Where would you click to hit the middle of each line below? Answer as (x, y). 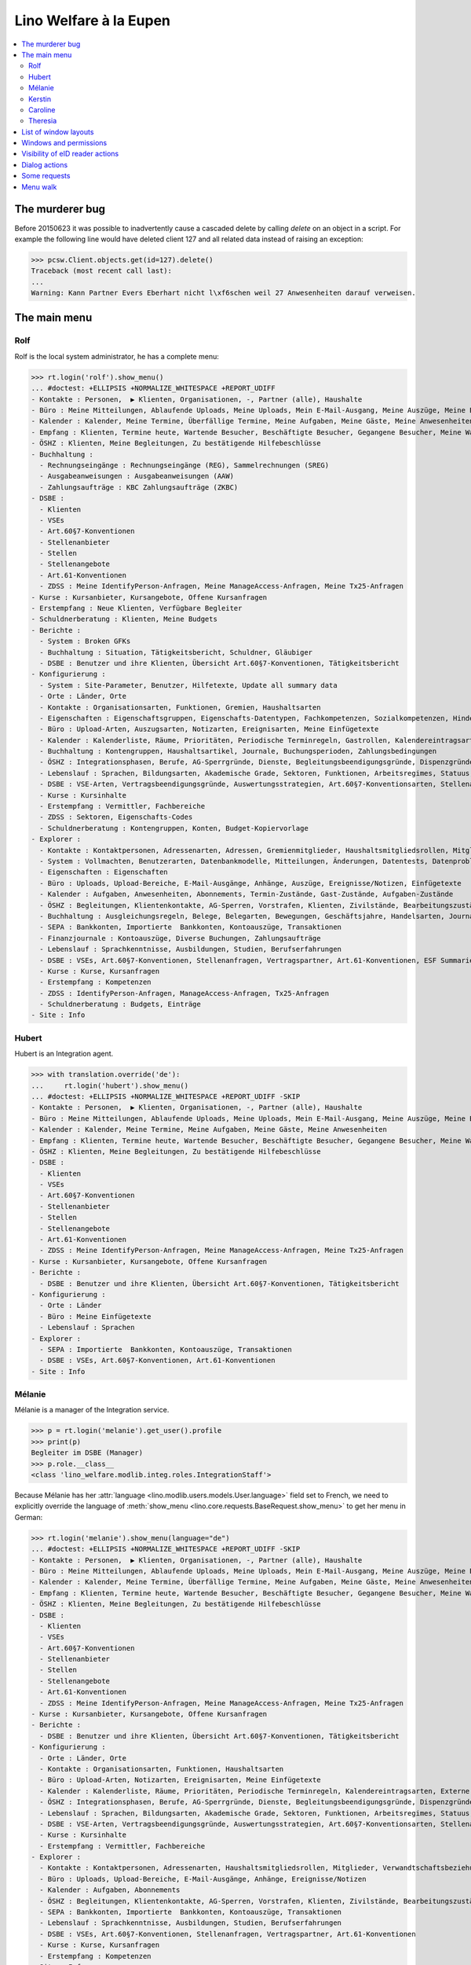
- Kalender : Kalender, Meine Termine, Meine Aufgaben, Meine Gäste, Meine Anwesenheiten (209, 1129)
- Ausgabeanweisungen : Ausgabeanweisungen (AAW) (137, 476)
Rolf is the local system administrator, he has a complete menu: (117, 356)
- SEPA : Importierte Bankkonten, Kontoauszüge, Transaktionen (166, 1349)
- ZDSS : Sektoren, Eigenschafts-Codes (116, 817)
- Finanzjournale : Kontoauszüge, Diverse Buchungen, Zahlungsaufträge (180, 938)
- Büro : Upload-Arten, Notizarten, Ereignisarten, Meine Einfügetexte (180, 1780)
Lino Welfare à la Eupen (93, 20)
